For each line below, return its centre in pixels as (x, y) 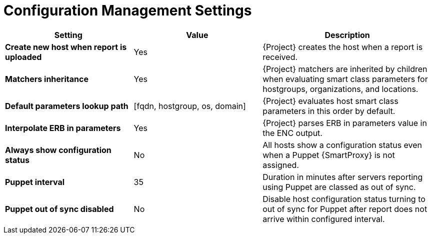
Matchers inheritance (47, 79)
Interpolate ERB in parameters (63, 128)
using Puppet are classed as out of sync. (339, 187)
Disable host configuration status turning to (344, 199)
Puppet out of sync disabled (59, 209)
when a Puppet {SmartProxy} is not (329, 155)
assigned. (281, 165)
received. (280, 57)
